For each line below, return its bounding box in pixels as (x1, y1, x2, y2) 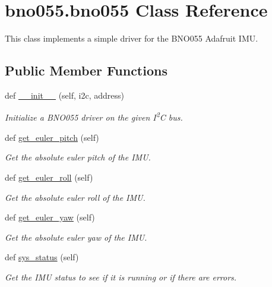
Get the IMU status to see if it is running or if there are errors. (5, 270, 237, 283)
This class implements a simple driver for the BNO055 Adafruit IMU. (5, 32, 258, 45)
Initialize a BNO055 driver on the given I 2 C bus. (5, 109, 183, 124)
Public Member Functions (5, 61, 167, 80)
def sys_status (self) (5, 251, 79, 263)
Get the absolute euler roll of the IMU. (5, 191, 146, 203)
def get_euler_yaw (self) (5, 211, 95, 223)
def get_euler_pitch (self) (5, 131, 99, 143)
